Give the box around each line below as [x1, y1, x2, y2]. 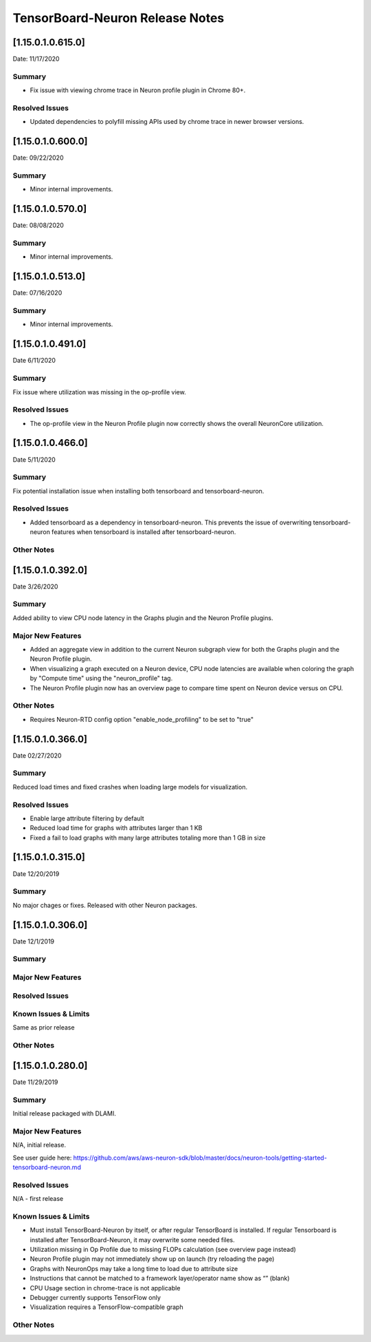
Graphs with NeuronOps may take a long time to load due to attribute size [30, 1264, 238, 1272]
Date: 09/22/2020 [12, 153, 64, 162]
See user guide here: [12, 1153, 72, 1162]
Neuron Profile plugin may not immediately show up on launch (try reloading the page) [30, 1255, 275, 1263]
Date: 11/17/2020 [12, 55, 60, 63]
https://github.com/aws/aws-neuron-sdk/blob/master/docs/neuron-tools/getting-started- [73, 1153, 328, 1162]
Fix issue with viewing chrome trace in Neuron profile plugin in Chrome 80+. [30, 86, 246, 94]
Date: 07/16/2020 [12, 289, 63, 297]
